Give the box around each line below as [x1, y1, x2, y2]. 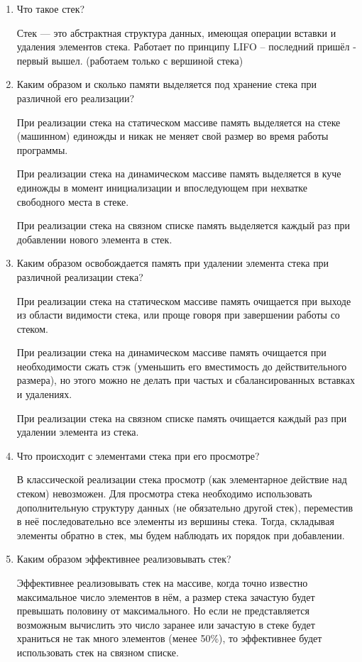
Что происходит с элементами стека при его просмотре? [16, 448, 260, 463]
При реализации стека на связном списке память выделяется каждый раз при [16, 218, 350, 233]
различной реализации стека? [16, 269, 143, 284]
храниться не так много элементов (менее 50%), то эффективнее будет [16, 631, 322, 646]
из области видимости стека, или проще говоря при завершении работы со [16, 307, 340, 322]
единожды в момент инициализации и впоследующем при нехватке [16, 180, 307, 194]
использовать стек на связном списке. [16, 644, 179, 659]
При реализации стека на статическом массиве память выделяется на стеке [16, 114, 341, 129]
